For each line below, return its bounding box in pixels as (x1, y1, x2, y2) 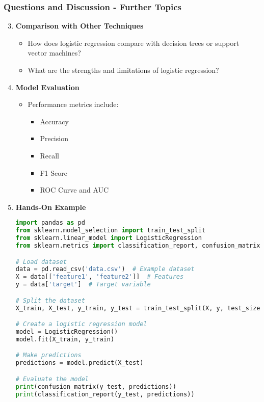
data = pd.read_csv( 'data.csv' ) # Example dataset (15, 265, 195, 273)
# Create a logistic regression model (15, 320, 147, 328)
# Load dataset (15, 258, 67, 265)
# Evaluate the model (15, 375, 89, 383)
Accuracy (40, 116, 69, 126)
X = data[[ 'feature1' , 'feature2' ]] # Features (15, 273, 184, 281)
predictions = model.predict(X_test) (15, 359, 144, 367)
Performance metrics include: (28, 99, 119, 110)
